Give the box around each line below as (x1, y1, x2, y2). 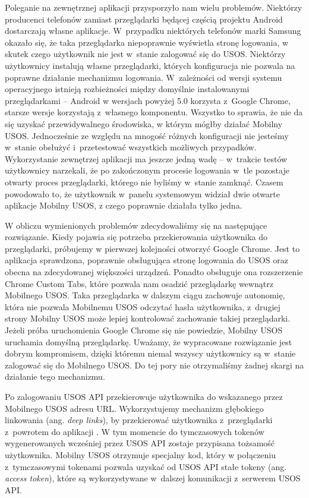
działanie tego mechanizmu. (5, 370, 105, 383)
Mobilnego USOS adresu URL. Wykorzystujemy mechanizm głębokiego (5, 402, 264, 414)
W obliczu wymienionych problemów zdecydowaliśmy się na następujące (5, 219, 267, 231)
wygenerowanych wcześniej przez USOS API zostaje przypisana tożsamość (5, 437, 275, 449)
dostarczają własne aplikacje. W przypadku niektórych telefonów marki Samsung (5, 24, 301, 37)
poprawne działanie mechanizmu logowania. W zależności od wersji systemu (5, 71, 282, 83)
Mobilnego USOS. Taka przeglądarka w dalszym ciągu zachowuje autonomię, (5, 289, 285, 301)
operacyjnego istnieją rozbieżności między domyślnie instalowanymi (5, 83, 250, 95)
